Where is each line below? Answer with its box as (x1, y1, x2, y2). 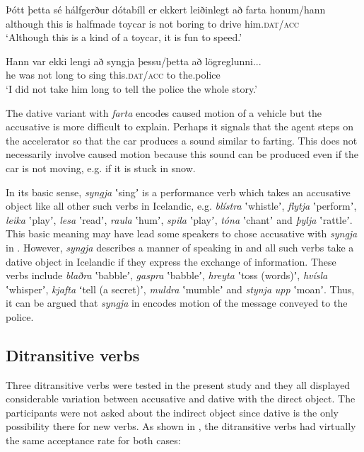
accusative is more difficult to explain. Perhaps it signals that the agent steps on (6, 119, 353, 134)
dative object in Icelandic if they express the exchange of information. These (6, 254, 336, 269)
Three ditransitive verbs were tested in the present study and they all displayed (6, 377, 351, 392)
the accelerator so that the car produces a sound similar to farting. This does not (6, 132, 358, 147)
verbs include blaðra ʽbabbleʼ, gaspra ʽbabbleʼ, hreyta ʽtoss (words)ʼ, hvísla (6, 268, 328, 283)
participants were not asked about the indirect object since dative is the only (6, 405, 339, 419)
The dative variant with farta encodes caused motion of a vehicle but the (6, 105, 322, 120)
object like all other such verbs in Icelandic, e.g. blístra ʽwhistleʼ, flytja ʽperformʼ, (6, 198, 357, 213)
